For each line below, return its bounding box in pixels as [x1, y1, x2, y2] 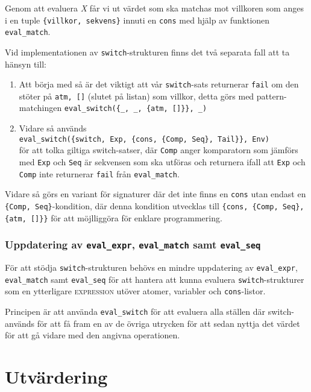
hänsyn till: [5, 57, 46, 70]
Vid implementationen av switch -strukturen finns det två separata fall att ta [5, 45, 290, 58]
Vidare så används [19, 122, 87, 134]
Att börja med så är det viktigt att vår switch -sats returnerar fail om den [19, 78, 299, 90]
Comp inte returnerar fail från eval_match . [19, 167, 180, 180]
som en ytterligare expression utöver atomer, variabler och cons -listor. [5, 285, 266, 297]
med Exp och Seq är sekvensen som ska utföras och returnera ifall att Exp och [19, 156, 306, 168]
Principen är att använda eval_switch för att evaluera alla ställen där [5, 305, 265, 318]
